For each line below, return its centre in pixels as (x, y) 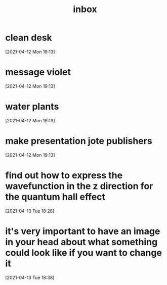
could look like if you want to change (83, 252)
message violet (38, 72)
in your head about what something (81, 242)
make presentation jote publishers (79, 141)
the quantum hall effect (55, 197)
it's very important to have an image (83, 231)
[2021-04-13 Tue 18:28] (30, 211)
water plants (32, 107)
